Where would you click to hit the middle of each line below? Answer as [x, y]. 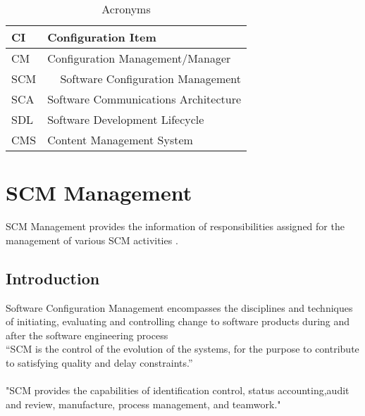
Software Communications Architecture [144, 99]
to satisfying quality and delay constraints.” [99, 362]
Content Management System [120, 140]
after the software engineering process [87, 335]
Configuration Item [102, 37]
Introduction [53, 278]
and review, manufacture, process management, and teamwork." [143, 404]
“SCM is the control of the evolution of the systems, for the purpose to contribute [182, 349]
